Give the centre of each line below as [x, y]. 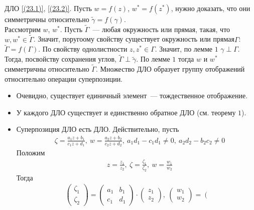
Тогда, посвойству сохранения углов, [61, 59]
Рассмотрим [23, 29]
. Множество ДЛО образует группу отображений [170, 69]
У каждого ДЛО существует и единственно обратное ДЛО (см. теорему [126, 112]
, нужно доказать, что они [211, 8]
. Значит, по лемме [183, 49]
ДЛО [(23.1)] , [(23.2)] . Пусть [48, 8]
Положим [31, 153]
